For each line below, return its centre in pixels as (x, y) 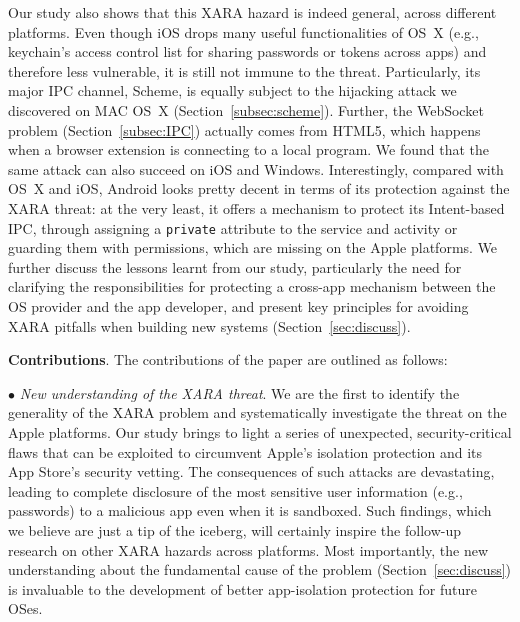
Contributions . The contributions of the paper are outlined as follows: (228, 359)
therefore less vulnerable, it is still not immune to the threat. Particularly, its (244, 70)
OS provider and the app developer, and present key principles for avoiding (238, 305)
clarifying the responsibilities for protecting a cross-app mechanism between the (252, 286)
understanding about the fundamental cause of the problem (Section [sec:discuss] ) (260, 569)
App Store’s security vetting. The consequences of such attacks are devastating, (251, 471)
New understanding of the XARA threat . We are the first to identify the (239, 392)
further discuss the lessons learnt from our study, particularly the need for (235, 266)
